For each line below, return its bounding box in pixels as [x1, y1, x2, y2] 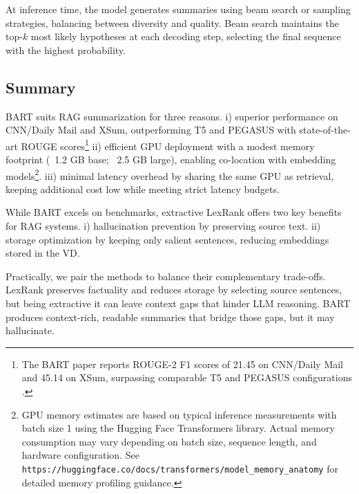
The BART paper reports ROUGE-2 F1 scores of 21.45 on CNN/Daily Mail [21, 356, 344, 371]
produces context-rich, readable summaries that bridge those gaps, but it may [6, 309, 335, 324]
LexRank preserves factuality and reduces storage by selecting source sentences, [6, 282, 342, 297]
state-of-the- [299, 122, 351, 137]
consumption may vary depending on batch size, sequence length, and [21, 434, 317, 448]
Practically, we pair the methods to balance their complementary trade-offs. [6, 268, 326, 283]
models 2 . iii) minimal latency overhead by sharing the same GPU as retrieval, [6, 166, 334, 183]
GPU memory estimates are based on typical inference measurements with [21, 407, 337, 421]
